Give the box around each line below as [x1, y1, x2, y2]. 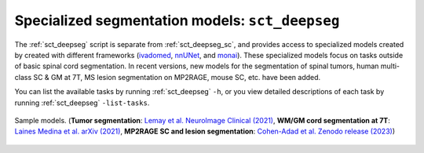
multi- [380, 61, 400, 71]
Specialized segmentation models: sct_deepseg [14, 12, 340, 29]
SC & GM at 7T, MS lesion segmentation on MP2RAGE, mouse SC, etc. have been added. [32, 72, 321, 82]
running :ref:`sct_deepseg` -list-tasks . [14, 98, 150, 107]
